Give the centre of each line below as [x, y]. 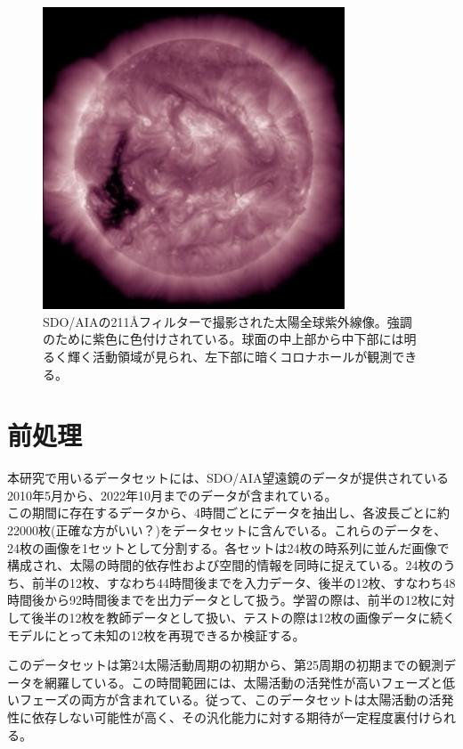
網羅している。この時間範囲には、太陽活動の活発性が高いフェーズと [243, 682]
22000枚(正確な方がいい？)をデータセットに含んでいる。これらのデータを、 [227, 530]
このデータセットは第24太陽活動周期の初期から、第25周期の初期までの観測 [225, 665]
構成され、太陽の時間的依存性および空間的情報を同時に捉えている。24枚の [225, 565]
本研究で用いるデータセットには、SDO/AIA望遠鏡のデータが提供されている [228, 478]
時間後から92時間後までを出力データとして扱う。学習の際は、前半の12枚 [219, 600]
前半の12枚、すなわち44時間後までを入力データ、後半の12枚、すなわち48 [244, 582]
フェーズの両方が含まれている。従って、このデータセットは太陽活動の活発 [236, 700]
